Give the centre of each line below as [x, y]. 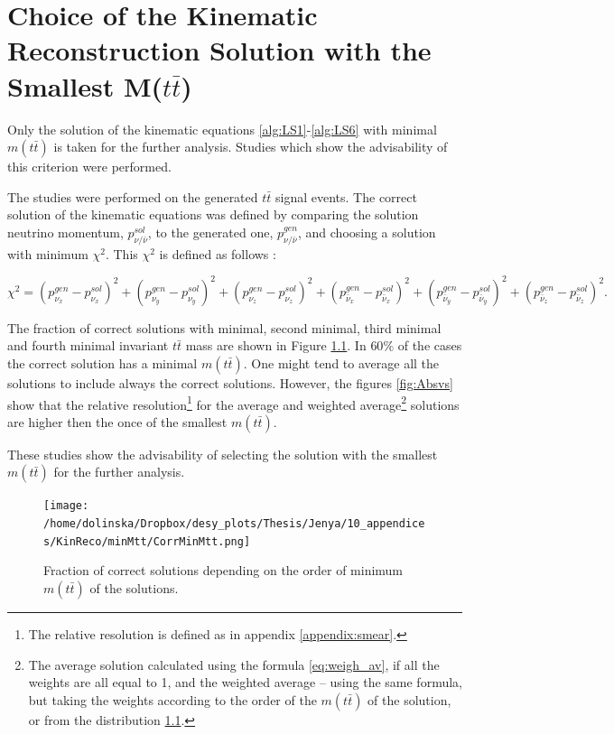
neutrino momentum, [65, 232]
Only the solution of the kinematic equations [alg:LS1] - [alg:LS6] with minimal [222, 129]
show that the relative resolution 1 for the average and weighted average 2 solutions [233, 403]
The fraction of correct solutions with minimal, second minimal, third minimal [224, 327]
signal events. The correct [346, 196]
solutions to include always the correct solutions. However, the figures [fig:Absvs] [230, 382]
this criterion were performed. [89, 167]
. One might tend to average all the [341, 362]
